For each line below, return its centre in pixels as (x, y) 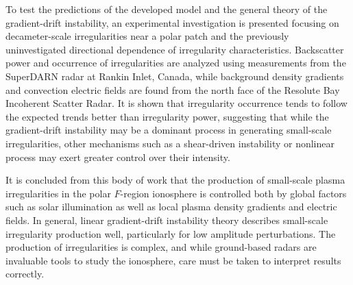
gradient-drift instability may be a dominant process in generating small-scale (169, 130)
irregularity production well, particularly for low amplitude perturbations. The (171, 233)
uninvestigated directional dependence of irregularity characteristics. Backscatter (175, 49)
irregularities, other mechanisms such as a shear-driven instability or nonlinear (170, 143)
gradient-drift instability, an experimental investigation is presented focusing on (172, 22)
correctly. (25, 274)
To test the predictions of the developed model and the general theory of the (167, 9)
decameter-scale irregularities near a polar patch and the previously (147, 36)
